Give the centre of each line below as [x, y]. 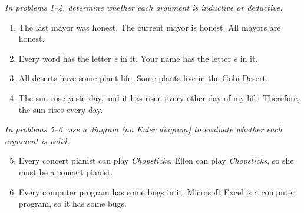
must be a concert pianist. [66, 172]
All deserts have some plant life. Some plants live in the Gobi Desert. [143, 78]
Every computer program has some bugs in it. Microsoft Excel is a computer [157, 192]
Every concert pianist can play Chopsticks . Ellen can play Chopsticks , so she [156, 160]
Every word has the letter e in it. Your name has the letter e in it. [138, 58]
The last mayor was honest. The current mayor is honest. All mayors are [150, 27]
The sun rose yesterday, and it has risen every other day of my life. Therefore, [159, 97]
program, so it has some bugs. [72, 203]
